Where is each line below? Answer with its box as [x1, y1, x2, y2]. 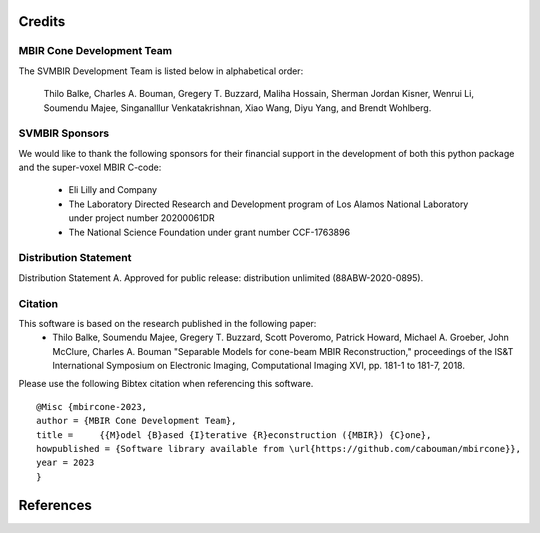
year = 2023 [36, 457, 95, 469]
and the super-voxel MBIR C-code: [18, 161, 162, 174]
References [18, 496, 92, 514]
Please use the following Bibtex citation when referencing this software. [18, 378, 314, 390]
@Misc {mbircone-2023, [36, 401, 148, 412]
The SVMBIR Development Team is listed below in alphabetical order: [18, 65, 304, 77]
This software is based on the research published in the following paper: [18, 317, 317, 329]
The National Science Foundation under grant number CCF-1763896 [68, 226, 350, 238]
